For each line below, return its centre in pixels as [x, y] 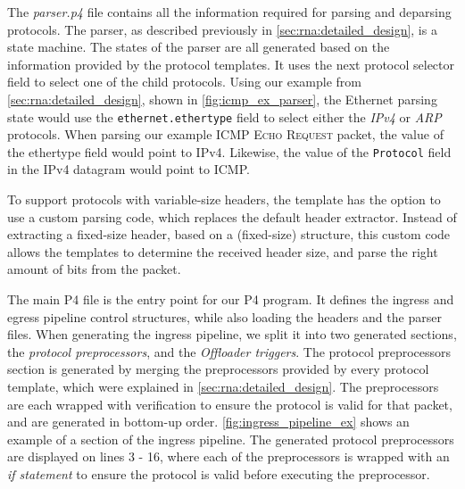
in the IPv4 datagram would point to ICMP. [129, 169]
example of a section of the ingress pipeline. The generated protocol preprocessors [231, 439]
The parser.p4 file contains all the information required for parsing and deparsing [229, 12]
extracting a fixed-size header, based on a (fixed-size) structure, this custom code [229, 234]
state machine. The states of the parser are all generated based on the [199, 47]
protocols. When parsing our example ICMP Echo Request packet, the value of [225, 134]
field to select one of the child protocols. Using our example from [184, 82]
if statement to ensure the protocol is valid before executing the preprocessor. [219, 473]
